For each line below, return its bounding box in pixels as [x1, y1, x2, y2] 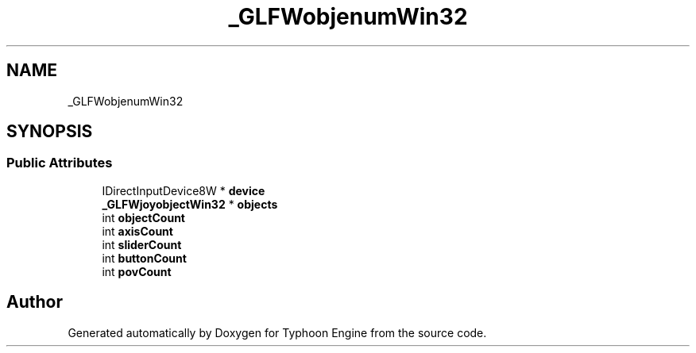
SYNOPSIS [6, 121, 93, 142]
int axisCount [102, 224, 173, 238]
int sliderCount [102, 237, 182, 251]
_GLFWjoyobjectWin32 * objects [102, 197, 278, 211]
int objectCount [102, 210, 185, 224]
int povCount [102, 264, 172, 278]
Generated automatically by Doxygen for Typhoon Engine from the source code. [68, 325, 487, 340]
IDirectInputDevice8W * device [102, 183, 265, 198]
